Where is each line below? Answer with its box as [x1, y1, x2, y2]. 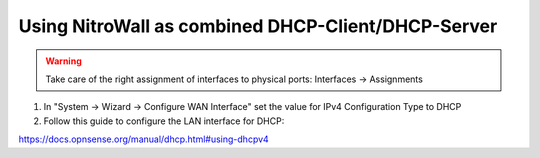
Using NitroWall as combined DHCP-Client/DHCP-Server [18, 15, 498, 37]
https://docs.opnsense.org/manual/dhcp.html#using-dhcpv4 [18, 133, 269, 145]
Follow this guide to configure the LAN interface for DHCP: [43, 115, 285, 127]
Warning [45, 55, 82, 67]
